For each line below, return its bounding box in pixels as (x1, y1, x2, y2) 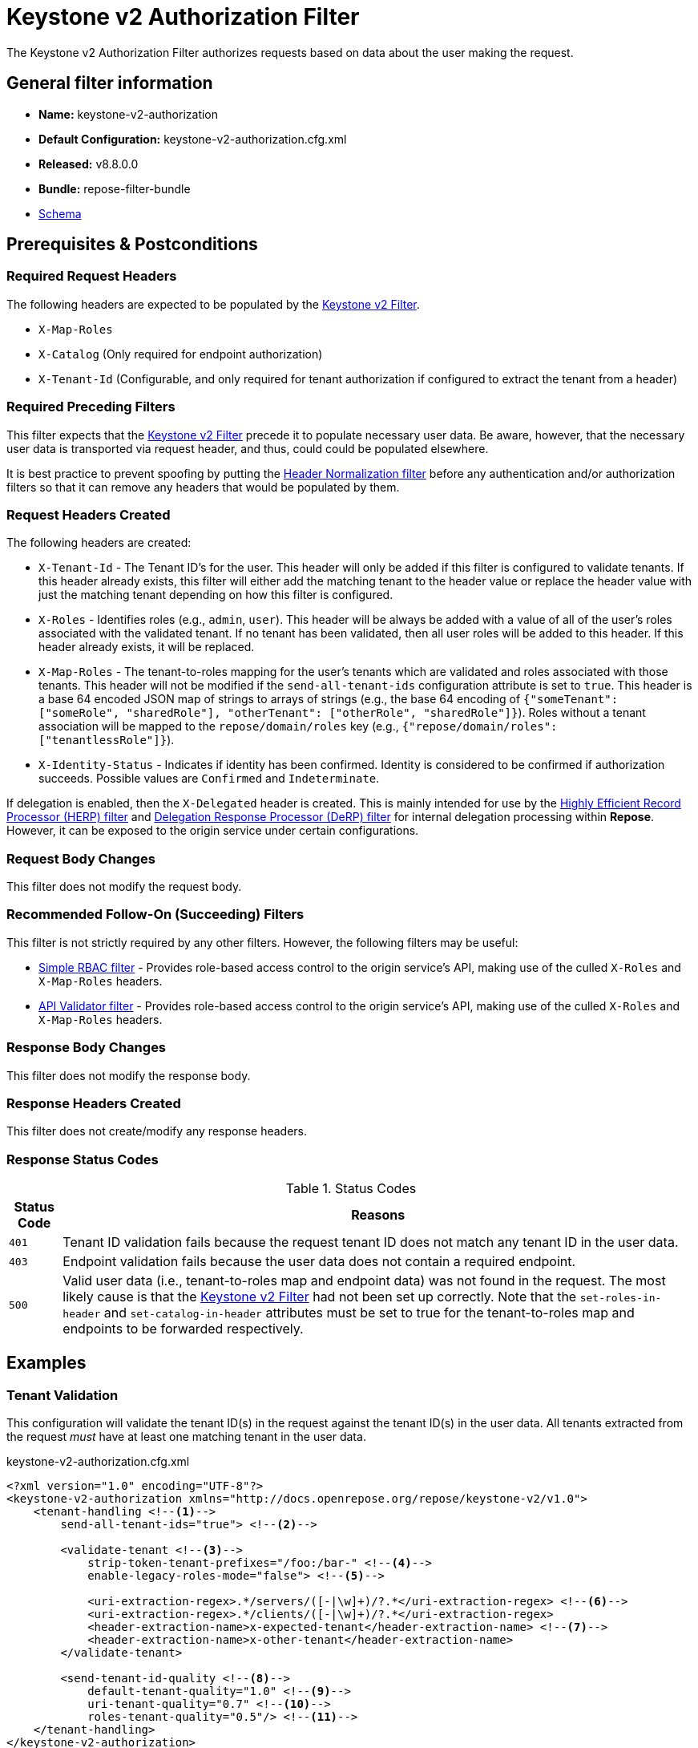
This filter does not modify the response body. (6, 1068, 251, 1082)
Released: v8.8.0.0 (38, 156, 139, 171)
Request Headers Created (6, 506, 171, 523)
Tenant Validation (6, 1386, 119, 1403)
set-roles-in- (579, 1292, 662, 1305)
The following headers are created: (6, 536, 192, 550)
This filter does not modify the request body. (6, 880, 242, 894)
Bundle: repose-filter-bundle (38, 181, 191, 196)
